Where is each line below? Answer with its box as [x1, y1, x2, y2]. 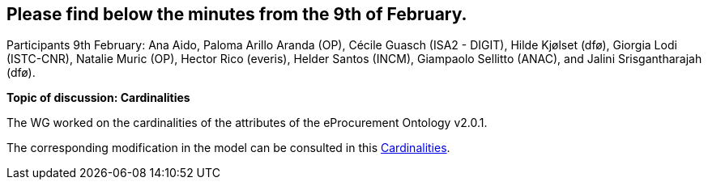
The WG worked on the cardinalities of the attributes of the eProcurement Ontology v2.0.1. [6, 116, 488, 130]
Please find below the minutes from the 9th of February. [6, 4, 467, 24]
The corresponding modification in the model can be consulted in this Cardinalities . [6, 141, 450, 155]
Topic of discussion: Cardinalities [6, 91, 190, 105]
